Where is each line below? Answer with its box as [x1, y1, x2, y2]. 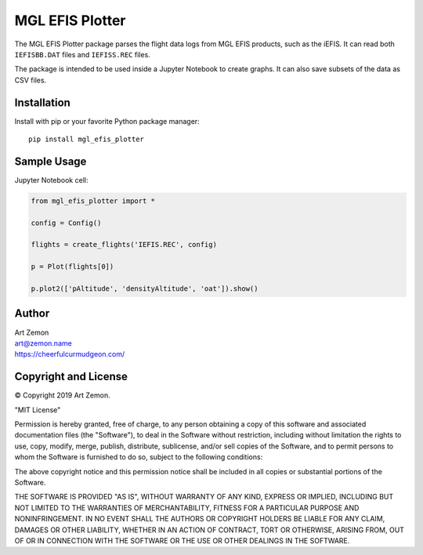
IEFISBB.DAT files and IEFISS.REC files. [14, 49, 150, 59]
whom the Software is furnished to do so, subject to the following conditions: [14, 452, 263, 462]
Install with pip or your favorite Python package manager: [14, 116, 200, 125]
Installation [14, 96, 70, 109]
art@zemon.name [14, 338, 72, 348]
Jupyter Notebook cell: [14, 175, 89, 184]
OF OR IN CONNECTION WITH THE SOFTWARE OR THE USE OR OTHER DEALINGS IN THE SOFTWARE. [14, 535, 350, 545]
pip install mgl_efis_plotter [28, 135, 145, 144]
